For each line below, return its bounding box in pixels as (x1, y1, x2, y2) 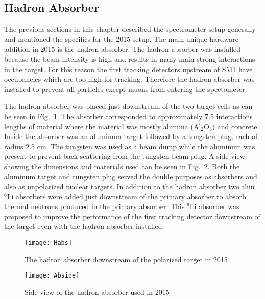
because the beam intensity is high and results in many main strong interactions (4, 53, 255, 64)
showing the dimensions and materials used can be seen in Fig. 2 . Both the (4, 160, 240, 171)
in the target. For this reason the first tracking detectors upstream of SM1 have (4, 63, 253, 74)
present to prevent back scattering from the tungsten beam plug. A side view (4, 151, 245, 162)
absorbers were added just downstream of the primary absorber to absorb (16, 191, 246, 201)
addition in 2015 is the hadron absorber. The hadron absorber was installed (4, 43, 241, 54)
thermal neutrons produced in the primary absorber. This (4, 201, 185, 212)
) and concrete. (212, 121, 259, 131)
